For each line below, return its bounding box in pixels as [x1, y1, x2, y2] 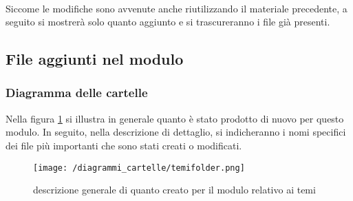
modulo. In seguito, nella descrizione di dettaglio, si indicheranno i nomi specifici [6, 125, 346, 139]
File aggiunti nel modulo [6, 48, 184, 70]
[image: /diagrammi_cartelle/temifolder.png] [33, 162, 245, 173]
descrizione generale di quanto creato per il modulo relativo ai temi [33, 182, 316, 197]
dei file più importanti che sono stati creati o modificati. [6, 138, 242, 152]
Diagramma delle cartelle [6, 84, 148, 101]
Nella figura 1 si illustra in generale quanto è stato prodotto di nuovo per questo [6, 111, 344, 125]
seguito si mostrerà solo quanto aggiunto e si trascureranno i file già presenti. [6, 14, 330, 29]
